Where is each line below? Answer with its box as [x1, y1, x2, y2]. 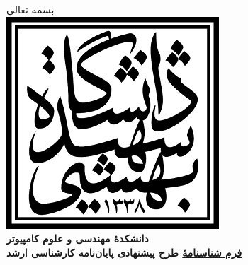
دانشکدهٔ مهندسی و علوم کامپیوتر [6, 231, 149, 246]
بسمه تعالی [6, 2, 55, 16]
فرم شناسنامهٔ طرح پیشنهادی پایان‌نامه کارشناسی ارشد [6, 245, 242, 259]
